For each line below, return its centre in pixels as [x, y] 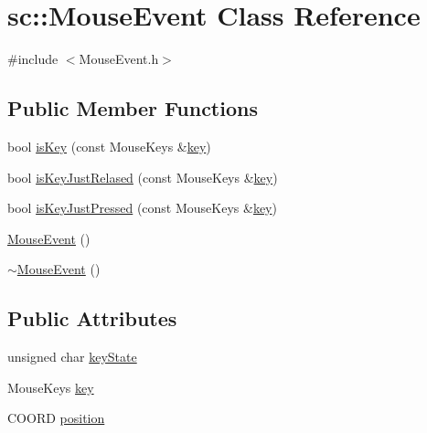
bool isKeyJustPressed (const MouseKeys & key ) [142, 208]
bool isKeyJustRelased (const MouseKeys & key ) [143, 177]
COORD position [56, 418]
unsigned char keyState [72, 357]
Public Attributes [92, 318]
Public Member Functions [133, 108]
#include [33, 59]
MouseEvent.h [119, 59]
